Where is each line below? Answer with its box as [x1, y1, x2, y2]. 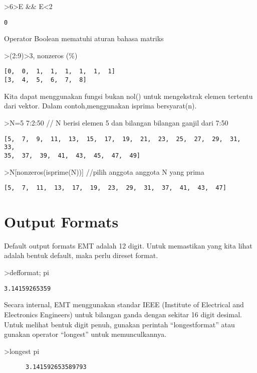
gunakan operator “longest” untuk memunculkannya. [4, 329, 167, 339]
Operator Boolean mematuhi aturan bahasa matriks [4, 33, 164, 44]
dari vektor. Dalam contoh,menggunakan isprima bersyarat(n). [4, 100, 197, 111]
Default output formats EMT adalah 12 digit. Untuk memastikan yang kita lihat [4, 240, 252, 251]
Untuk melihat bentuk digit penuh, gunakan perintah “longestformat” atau [4, 319, 235, 329]
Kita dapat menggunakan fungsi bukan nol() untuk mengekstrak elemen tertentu [4, 90, 253, 101]
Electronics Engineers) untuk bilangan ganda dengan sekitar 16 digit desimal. [4, 309, 242, 319]
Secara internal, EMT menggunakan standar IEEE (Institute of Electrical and [4, 299, 244, 310]
